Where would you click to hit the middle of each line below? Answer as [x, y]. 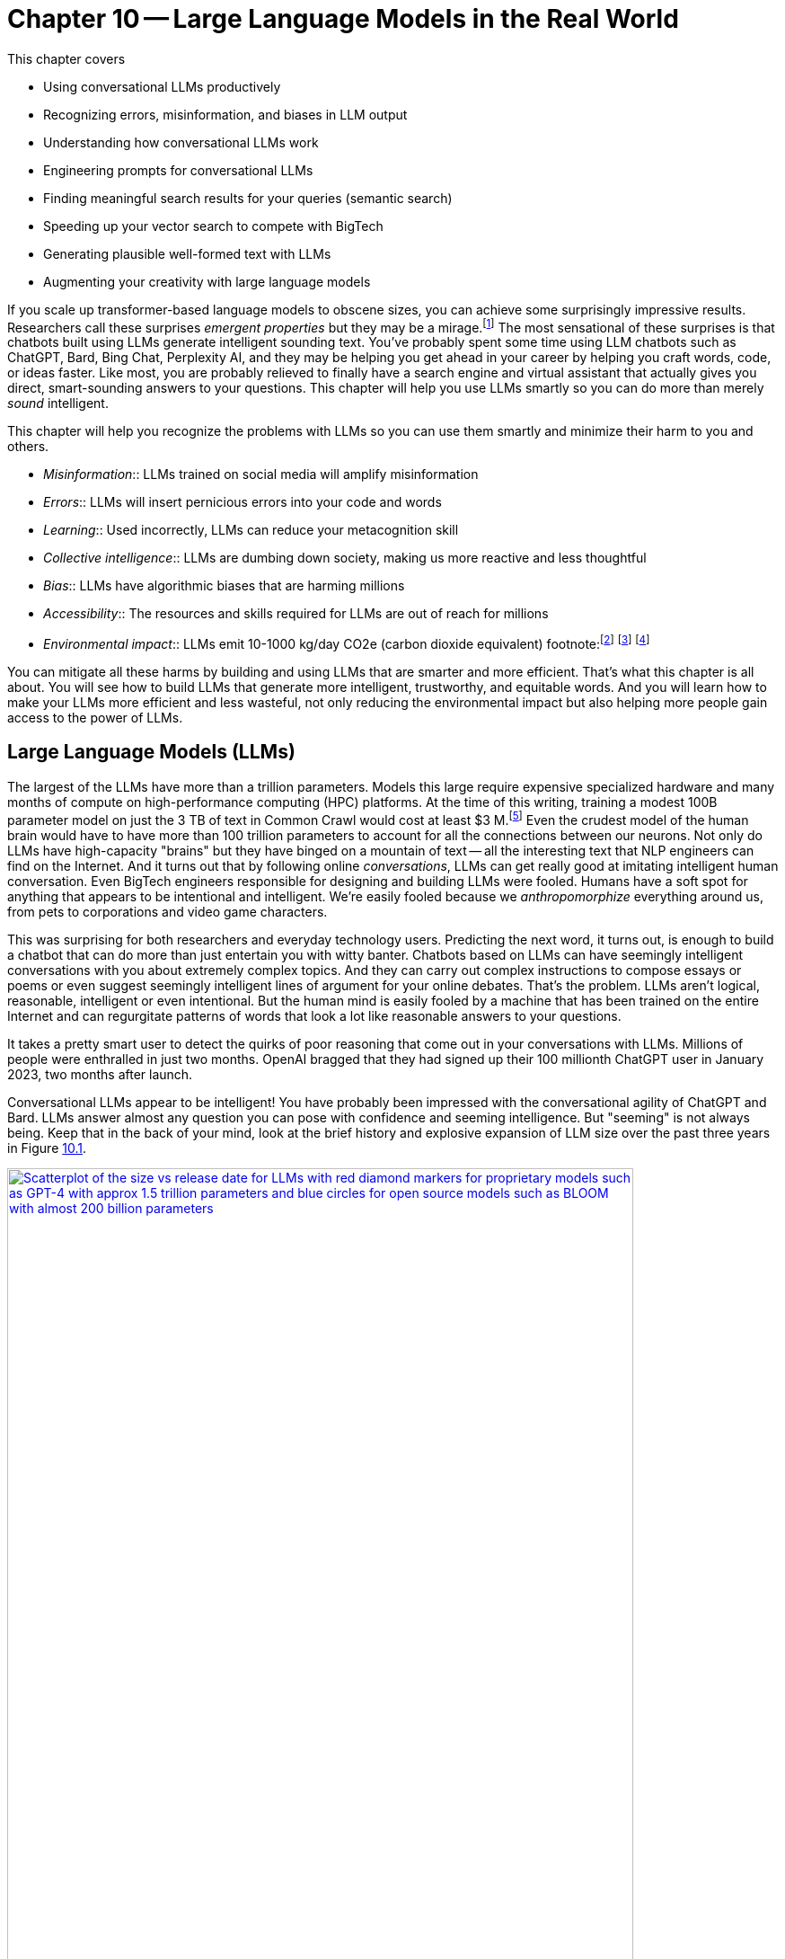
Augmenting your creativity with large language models [207, 281]
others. [28, 447]
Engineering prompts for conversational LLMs [178, 170]
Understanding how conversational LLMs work [181, 142]
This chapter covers [66, 58]
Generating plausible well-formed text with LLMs [187, 253]
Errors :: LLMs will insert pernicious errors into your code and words [243, 502]
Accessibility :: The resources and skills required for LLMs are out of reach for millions [296, 614]
